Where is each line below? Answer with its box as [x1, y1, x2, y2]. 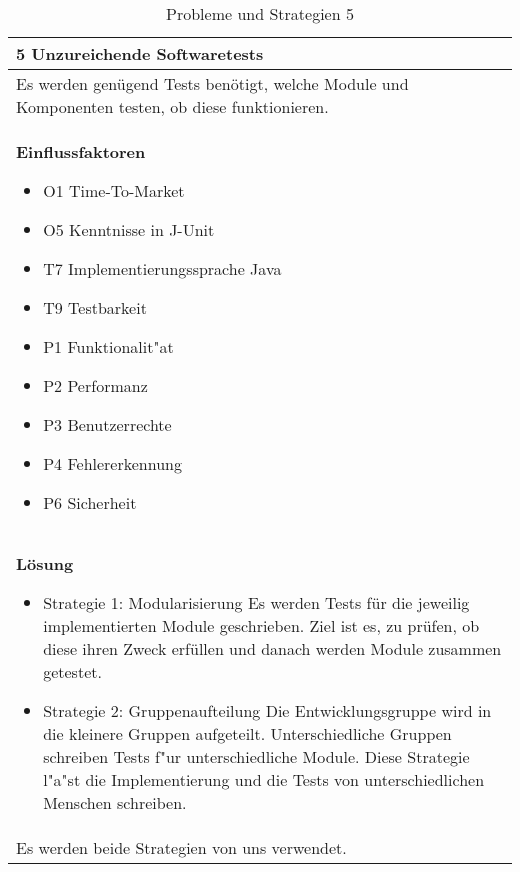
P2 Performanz [43, 374, 148, 397]
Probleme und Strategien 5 [166, 2, 354, 25]
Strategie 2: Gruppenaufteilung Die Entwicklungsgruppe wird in [43, 699, 492, 722]
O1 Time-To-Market [43, 179, 185, 202]
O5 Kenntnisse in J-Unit [43, 218, 215, 241]
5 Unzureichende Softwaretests [16, 42, 264, 65]
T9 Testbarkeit [43, 296, 147, 319]
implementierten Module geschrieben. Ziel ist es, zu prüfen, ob [43, 614, 480, 637]
